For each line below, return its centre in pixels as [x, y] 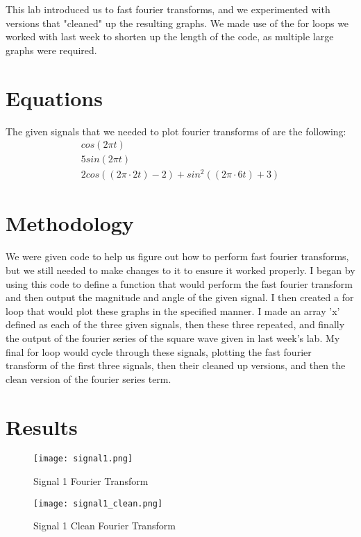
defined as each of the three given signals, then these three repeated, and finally [175, 324]
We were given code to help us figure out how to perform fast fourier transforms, [177, 256]
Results [42, 426]
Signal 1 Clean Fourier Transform [105, 526]
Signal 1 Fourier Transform [91, 481]
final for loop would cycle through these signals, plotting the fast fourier [159, 351]
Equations [54, 97]
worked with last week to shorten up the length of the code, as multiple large [170, 36]
